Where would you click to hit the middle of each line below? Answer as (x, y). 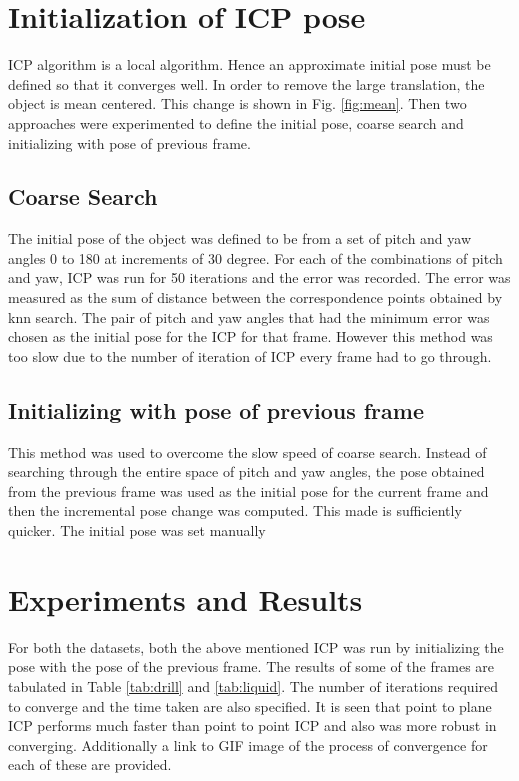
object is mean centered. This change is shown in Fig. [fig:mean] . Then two (237, 103)
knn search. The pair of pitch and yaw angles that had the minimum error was (249, 316)
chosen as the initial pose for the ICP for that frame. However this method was (250, 336)
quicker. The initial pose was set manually (137, 530)
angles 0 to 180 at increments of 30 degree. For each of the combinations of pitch (255, 257)
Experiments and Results (185, 598)
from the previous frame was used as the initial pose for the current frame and (248, 490)
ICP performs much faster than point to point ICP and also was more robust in (252, 725)
